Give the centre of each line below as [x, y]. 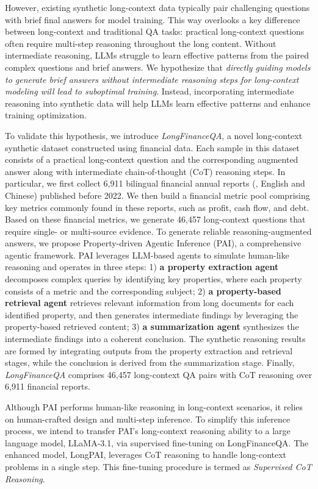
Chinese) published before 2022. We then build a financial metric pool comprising [157, 195]
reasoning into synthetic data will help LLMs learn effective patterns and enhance [158, 103]
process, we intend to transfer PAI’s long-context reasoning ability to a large [148, 431]
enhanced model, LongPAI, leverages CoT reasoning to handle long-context [146, 455]
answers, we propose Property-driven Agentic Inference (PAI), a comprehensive [153, 243]
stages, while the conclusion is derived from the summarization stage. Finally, [150, 362]
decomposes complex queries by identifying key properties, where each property [154, 279]
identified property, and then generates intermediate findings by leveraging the [152, 314]
